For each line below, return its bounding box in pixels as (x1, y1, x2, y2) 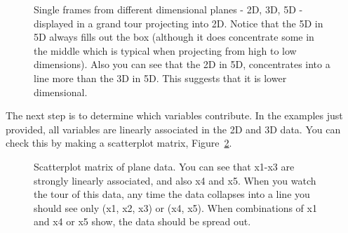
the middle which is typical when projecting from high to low (34, 43, 297, 58)
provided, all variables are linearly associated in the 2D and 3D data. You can (6, 121, 341, 136)
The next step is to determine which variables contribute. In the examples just (6, 108, 343, 123)
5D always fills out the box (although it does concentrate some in (34, 29, 314, 44)
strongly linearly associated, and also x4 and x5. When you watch (34, 173, 316, 187)
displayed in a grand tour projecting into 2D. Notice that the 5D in (34, 15, 323, 30)
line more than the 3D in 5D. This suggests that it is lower (34, 70, 287, 85)
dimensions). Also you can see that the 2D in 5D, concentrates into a (34, 57, 330, 72)
